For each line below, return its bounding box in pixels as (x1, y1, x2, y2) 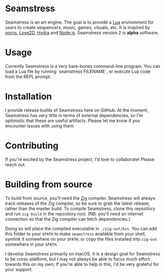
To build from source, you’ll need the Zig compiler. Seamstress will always (5, 195, 156, 201)
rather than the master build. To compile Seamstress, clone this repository (5, 205, 156, 212)
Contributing (5, 140, 59, 151)
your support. (5, 266, 33, 272)
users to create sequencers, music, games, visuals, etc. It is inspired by (5, 24, 150, 30)
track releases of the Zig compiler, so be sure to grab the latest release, (5, 200, 150, 206)
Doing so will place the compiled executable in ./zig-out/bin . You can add (5, 225, 157, 231)
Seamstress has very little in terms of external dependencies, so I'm (5, 112, 143, 118)
